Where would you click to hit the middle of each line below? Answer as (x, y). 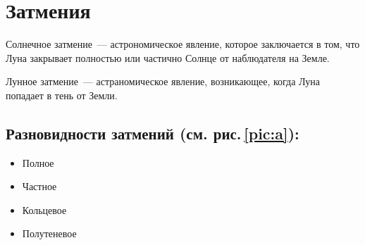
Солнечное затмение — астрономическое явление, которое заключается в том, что (183, 44)
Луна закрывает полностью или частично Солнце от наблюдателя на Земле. (168, 57)
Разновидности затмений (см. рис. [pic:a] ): (153, 133)
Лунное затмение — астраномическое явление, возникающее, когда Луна (163, 81)
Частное (39, 186)
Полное (38, 162)
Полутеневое (49, 233)
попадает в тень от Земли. (62, 95)
